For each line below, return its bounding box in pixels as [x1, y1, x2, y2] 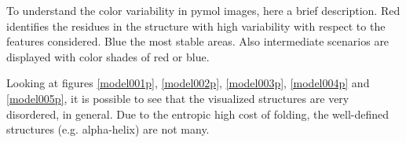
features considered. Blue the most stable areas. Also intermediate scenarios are [6, 33, 390, 49]
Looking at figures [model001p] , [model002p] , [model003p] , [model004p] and [6, 75, 370, 91]
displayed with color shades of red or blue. [6, 48, 210, 64]
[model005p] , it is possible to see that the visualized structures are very [6, 90, 349, 106]
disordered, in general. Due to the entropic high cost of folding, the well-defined [6, 105, 390, 122]
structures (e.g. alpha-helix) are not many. [6, 121, 210, 137]
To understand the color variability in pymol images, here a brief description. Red [6, 2, 401, 18]
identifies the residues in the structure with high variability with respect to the [6, 17, 386, 34]
